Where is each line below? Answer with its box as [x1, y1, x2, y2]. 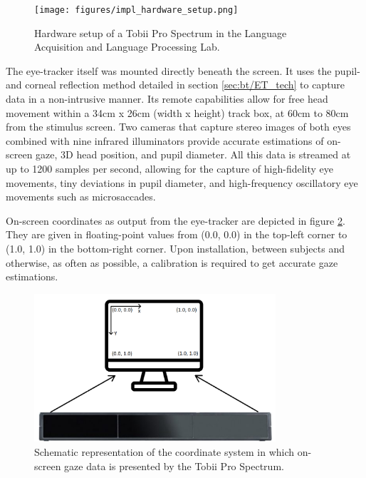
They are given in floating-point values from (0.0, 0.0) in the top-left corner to [6, 227, 347, 242]
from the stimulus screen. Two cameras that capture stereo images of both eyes [6, 119, 351, 134]
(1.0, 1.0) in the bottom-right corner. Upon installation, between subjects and [6, 240, 345, 255]
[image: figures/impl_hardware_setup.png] [34, 5, 239, 15]
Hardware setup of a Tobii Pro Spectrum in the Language [34, 25, 287, 40]
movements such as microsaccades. [6, 189, 156, 204]
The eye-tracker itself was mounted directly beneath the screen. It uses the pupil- [6, 63, 360, 78]
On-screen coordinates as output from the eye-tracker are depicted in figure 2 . [6, 213, 345, 228]
